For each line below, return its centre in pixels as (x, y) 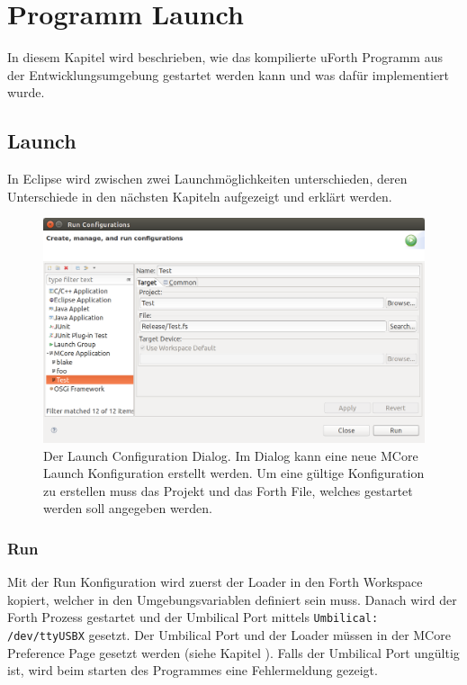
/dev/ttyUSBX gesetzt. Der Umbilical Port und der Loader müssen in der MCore (229, 635)
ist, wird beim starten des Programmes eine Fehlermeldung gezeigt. (193, 670)
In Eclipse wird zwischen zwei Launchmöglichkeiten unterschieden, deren (207, 179)
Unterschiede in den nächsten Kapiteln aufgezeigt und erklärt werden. (200, 196)
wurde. (26, 92)
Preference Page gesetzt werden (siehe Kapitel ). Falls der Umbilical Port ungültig (233, 652)
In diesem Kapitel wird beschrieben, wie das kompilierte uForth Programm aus (225, 57)
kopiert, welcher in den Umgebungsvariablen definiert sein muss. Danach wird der (232, 599)
